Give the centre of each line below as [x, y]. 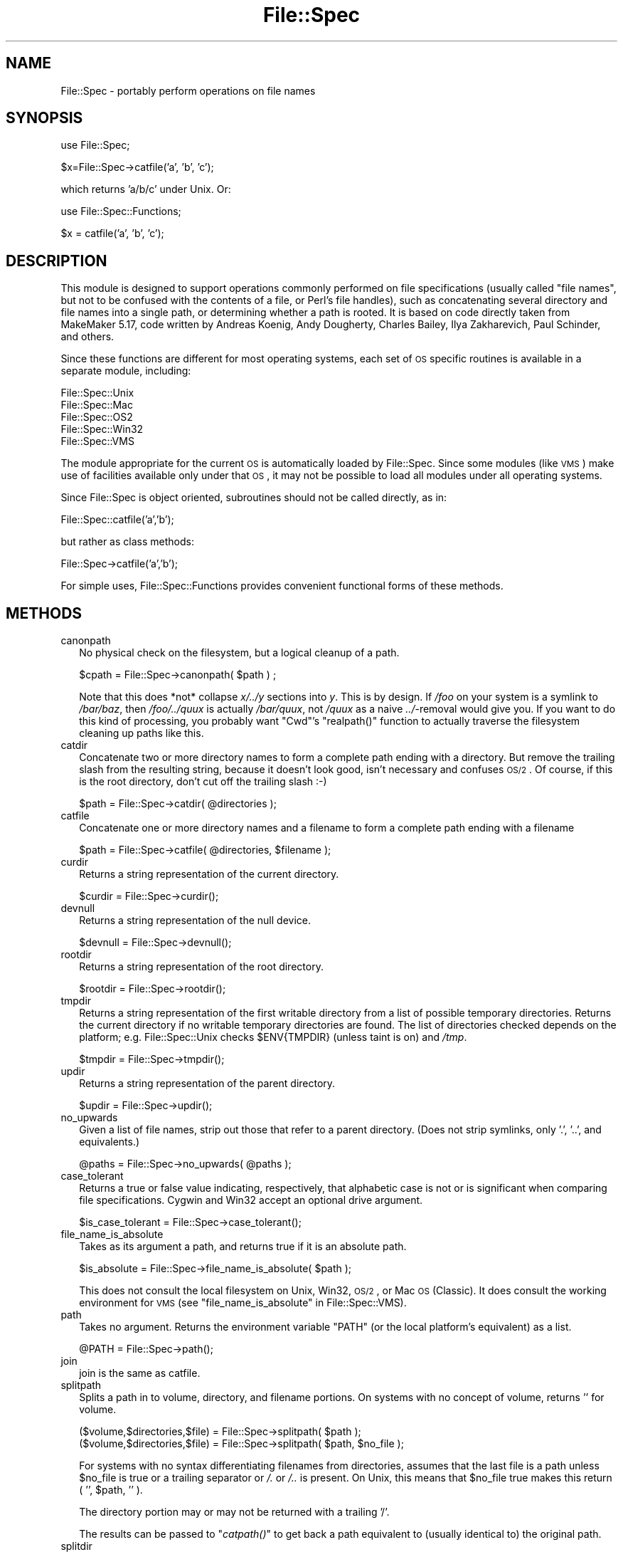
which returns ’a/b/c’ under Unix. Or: [146, 189]
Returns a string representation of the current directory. [209, 874]
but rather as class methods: [127, 542]
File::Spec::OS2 [97, 417]
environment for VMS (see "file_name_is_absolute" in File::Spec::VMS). [243, 1303]
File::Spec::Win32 [102, 429]
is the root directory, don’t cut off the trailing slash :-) [203, 782]
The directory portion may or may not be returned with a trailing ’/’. [234, 1512]
